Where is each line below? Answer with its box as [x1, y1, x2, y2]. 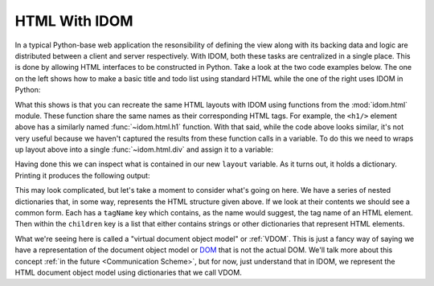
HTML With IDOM [14, 12, 133, 30]
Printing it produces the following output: [14, 170, 150, 180]
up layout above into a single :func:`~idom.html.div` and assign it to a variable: [14, 145, 273, 154]
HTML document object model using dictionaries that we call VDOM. [14, 268, 243, 277]
